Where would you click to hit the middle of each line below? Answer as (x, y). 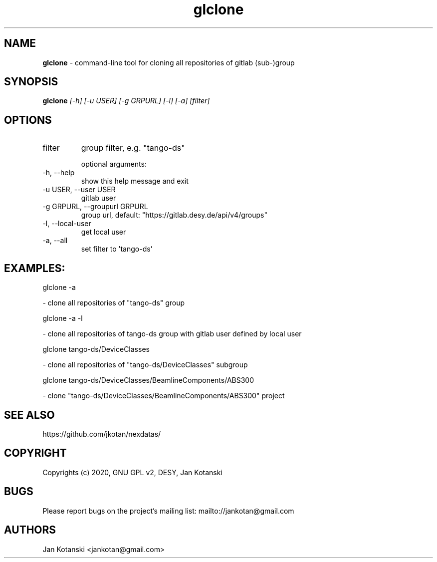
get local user (104, 232)
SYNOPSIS (31, 82)
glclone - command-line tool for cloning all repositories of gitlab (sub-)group (169, 62)
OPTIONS (28, 120)
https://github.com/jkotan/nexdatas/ (102, 434)
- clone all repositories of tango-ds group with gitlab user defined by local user (172, 334)
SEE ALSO (29, 415)
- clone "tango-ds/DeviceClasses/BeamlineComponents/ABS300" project (164, 396)
